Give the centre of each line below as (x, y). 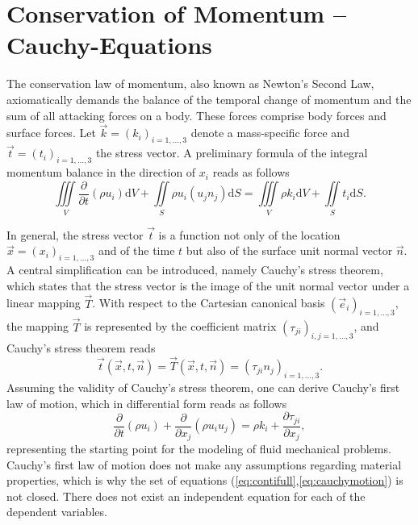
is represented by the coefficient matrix (180, 326)
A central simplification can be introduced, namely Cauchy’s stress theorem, (195, 270)
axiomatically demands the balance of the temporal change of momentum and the (209, 99)
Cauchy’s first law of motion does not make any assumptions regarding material (204, 464)
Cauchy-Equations (109, 45)
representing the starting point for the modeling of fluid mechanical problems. (199, 449)
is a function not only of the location (249, 234)
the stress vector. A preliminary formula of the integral (232, 153)
